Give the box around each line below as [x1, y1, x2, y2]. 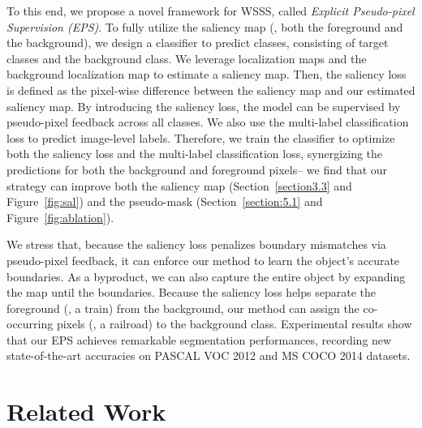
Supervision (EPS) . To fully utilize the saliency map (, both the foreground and [6, 18, 403, 35]
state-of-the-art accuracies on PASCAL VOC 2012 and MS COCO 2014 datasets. [6, 347, 411, 364]
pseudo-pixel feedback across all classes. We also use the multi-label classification [6, 113, 409, 131]
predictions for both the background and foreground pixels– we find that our [6, 160, 388, 178]
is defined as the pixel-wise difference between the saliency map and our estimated [6, 81, 416, 98]
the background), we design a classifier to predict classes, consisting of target [6, 34, 389, 51]
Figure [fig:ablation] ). [6, 208, 114, 225]
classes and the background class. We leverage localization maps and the [6, 49, 367, 66]
